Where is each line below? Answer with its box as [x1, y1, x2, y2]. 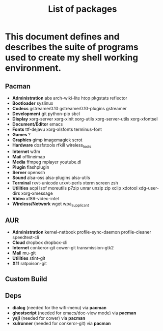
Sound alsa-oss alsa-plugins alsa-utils [12, 175, 90, 181]
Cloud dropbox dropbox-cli [12, 240, 68, 245]
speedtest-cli [12, 235, 39, 241]
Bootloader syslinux [12, 100, 54, 106]
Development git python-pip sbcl [12, 111, 80, 117]
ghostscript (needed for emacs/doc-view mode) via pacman [12, 310, 136, 316]
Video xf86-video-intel [12, 195, 59, 201]
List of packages [48, 3, 117, 15]
